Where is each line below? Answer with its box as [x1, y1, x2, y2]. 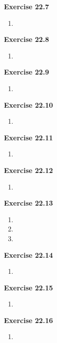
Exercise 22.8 [4, 34, 49, 44]
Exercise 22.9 [4, 67, 49, 77]
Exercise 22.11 [4, 132, 53, 142]
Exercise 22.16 [4, 315, 53, 325]
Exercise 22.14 [4, 249, 53, 260]
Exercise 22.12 [4, 165, 53, 175]
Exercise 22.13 [4, 198, 53, 208]
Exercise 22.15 [4, 282, 53, 292]
